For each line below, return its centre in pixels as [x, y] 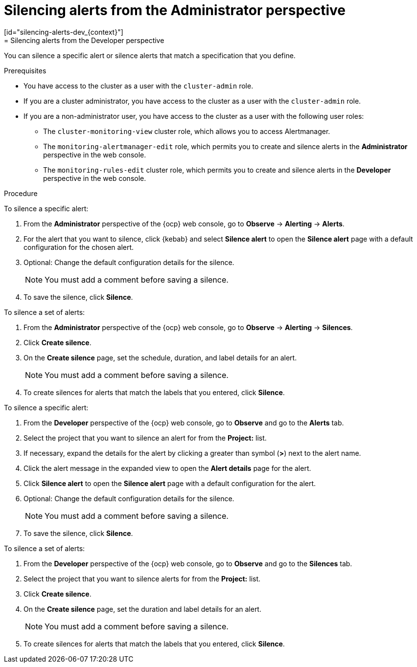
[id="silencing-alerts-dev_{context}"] [64, 32]
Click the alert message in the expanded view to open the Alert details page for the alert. [167, 468]
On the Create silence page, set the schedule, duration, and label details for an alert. [160, 357]
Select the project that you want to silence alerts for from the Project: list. [142, 578]
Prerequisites [25, 70]
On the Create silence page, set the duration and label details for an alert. [142, 609]
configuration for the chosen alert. [79, 247]
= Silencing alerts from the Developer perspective [84, 40]
